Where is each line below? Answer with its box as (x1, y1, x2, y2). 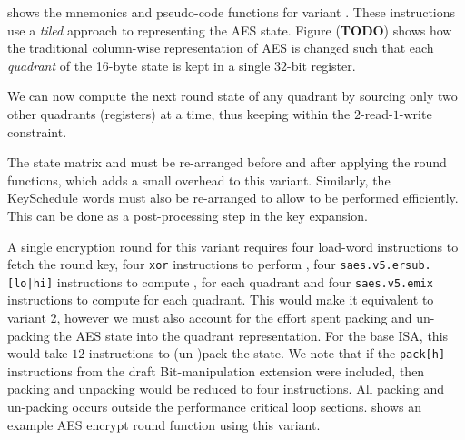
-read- (360, 104, 393, 123)
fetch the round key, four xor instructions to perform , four (7, 255, 336, 274)
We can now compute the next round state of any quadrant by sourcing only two (7, 86, 458, 105)
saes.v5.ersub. (340, 259, 431, 273)
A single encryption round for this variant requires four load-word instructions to (7, 236, 459, 255)
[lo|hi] (7, 276, 54, 290)
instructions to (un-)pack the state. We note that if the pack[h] (88, 344, 446, 363)
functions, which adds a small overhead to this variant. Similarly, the (7, 170, 391, 189)
